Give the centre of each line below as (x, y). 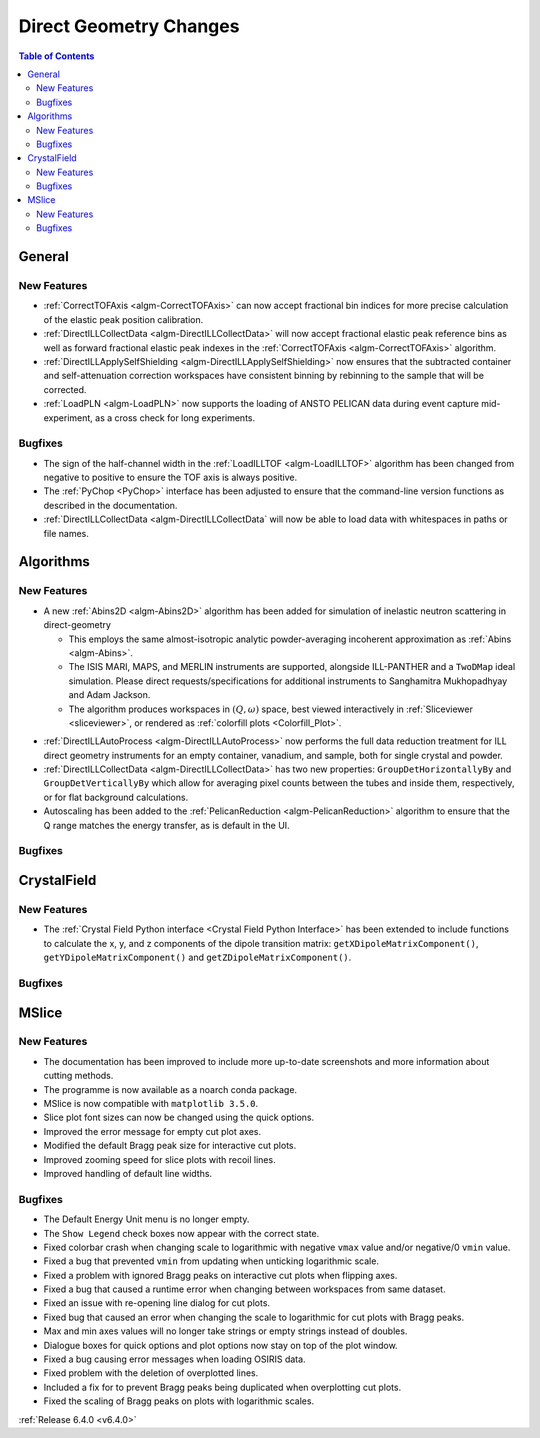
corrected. (65, 389)
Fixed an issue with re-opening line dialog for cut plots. (156, 1303)
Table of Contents (56, 56)
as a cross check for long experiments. (175, 417)
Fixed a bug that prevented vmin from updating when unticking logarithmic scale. (211, 1261)
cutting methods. (78, 1076)
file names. (66, 533)
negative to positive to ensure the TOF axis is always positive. (170, 477)
